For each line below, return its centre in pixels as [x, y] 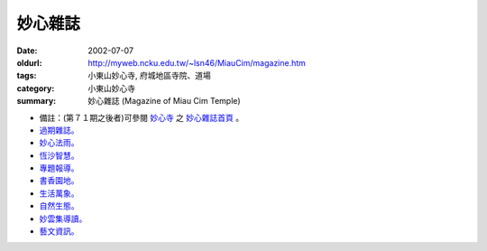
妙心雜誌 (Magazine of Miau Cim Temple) [164, 101]
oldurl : [29, 62]
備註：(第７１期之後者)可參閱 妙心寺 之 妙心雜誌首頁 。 [141, 117]
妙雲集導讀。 [63, 218]
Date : [27, 51]
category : [36, 88]
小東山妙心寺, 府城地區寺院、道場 [149, 76]
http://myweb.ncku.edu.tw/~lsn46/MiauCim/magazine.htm [197, 62]
